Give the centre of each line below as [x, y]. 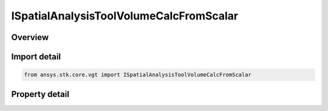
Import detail [36, 57]
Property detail [40, 94]
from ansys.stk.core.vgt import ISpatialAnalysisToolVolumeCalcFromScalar [138, 75]
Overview [30, 37]
